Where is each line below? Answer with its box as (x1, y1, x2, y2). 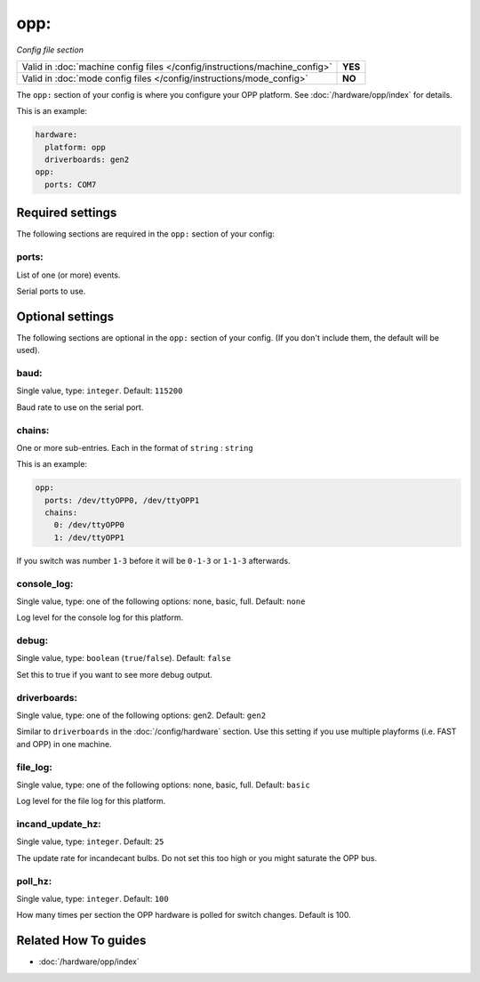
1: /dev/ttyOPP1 (53, 532, 124, 543)
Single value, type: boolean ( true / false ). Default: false (16, 653, 231, 664)
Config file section (16, 44, 84, 55)
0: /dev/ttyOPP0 (53, 520, 124, 530)
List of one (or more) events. (16, 270, 121, 280)
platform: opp (44, 142, 107, 152)
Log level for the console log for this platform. (16, 612, 184, 623)
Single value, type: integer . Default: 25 (16, 836, 164, 847)
